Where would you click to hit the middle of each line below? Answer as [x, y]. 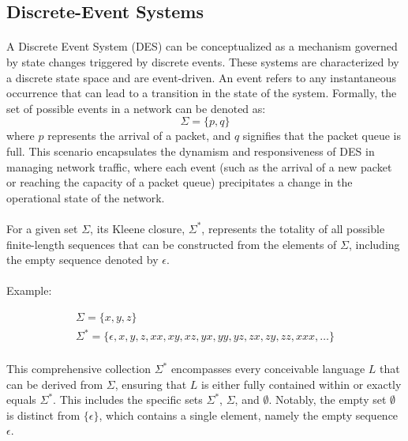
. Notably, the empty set [328, 400]
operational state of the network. [86, 197]
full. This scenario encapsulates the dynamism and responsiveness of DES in [191, 151]
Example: [29, 290]
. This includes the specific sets [128, 400]
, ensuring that [151, 384]
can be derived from [55, 384]
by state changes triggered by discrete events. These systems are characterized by [203, 61]
